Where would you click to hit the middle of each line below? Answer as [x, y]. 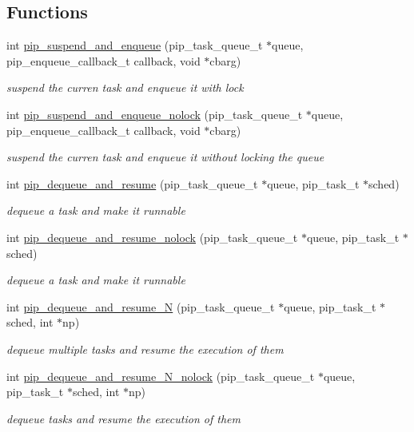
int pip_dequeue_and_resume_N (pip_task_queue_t [141, 306]
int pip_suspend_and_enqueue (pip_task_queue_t [135, 45]
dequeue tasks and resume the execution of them [123, 418]
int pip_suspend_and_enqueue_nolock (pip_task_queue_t [155, 114]
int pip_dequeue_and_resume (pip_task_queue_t [132, 183]
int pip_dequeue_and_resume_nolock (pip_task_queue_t [152, 237]
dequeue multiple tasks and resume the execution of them [145, 349]
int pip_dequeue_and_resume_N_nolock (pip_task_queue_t [161, 376]
